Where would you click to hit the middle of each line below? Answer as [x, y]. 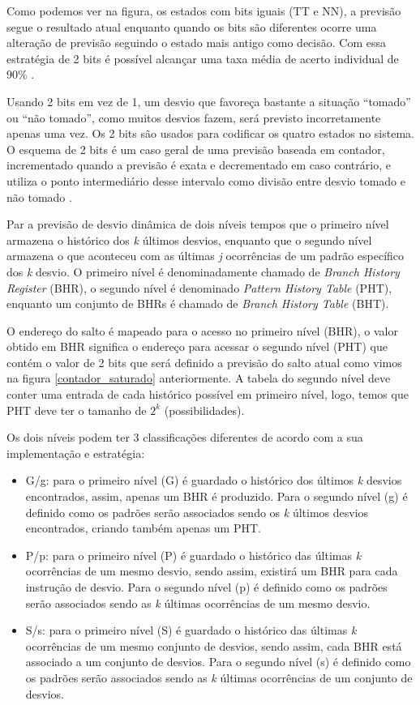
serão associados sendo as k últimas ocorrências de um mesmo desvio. [198, 602]
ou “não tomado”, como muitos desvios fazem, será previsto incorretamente [194, 117]
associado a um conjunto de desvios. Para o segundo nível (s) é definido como [218, 662]
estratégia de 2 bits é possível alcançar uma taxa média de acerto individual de [203, 58]
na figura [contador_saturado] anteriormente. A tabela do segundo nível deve [199, 378]
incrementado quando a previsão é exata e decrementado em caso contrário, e [199, 165]
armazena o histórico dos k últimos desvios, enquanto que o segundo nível [189, 239]
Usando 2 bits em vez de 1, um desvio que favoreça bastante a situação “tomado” [209, 101]
